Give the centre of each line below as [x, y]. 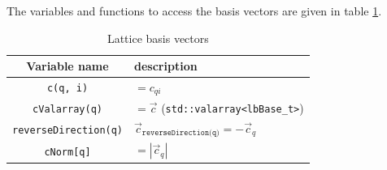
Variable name [67, 66]
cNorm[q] [67, 152]
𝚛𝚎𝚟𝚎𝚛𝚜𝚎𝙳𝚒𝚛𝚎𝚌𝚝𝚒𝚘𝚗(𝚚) [180, 133]
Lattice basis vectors [158, 38]
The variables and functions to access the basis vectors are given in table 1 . [194, 11]
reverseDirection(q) [68, 130]
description [166, 66]
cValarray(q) [67, 109]
